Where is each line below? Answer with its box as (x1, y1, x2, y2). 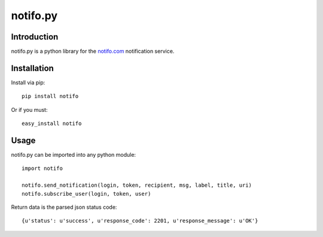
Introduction (11, 32, 59, 42)
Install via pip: (11, 78, 45, 86)
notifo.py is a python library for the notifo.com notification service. (11, 48, 175, 55)
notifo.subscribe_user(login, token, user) (22, 190, 151, 197)
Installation (11, 63, 54, 73)
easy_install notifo (22, 120, 82, 127)
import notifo (22, 165, 63, 172)
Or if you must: (11, 106, 48, 113)
